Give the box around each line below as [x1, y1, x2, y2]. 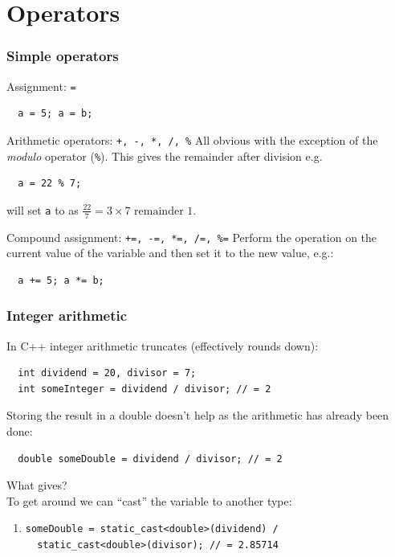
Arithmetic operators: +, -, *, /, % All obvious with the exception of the [6, 131, 378, 148]
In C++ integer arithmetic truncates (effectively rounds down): [6, 337, 319, 354]
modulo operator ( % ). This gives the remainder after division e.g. [6, 147, 323, 164]
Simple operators [6, 46, 119, 66]
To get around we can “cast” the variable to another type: [6, 492, 292, 509]
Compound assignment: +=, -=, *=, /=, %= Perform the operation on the [6, 228, 377, 245]
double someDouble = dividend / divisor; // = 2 [18, 453, 283, 465]
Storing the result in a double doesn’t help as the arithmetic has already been [6, 407, 389, 424]
